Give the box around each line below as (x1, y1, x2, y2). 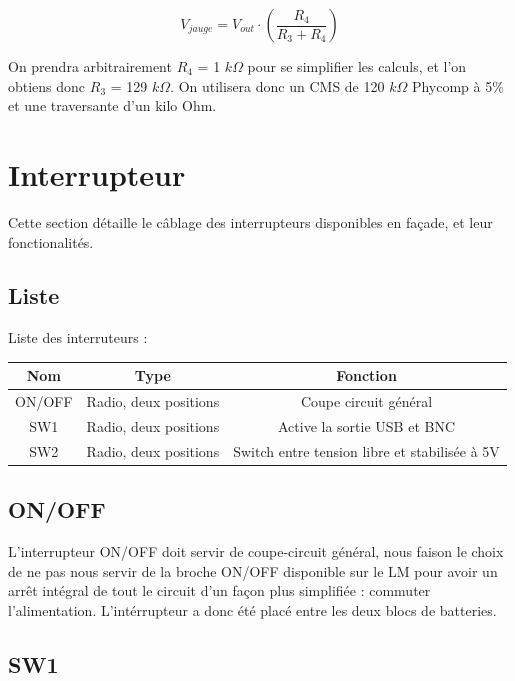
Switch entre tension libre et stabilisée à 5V (233, 440, 500, 461)
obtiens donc (8, 75, 86, 96)
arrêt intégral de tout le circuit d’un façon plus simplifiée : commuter (8, 580, 431, 601)
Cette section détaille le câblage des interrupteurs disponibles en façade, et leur (8, 211, 493, 232)
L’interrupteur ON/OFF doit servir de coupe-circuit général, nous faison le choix (8, 541, 504, 562)
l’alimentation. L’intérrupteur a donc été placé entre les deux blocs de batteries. (8, 600, 497, 620)
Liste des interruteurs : (8, 327, 148, 348)
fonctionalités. (8, 231, 94, 252)
